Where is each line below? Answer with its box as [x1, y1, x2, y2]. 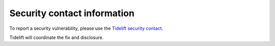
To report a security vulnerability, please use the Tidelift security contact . [9, 25, 163, 31]
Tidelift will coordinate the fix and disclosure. [9, 34, 104, 40]
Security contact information [9, 8, 135, 19]
